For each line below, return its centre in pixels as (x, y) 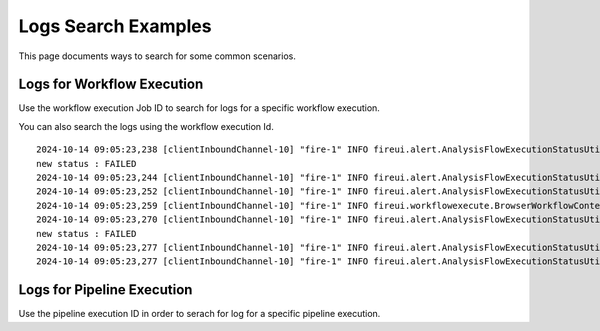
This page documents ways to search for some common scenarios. (157, 56)
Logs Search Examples (115, 26)
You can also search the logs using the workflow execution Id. (146, 126)
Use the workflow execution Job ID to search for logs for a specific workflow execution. (199, 108)
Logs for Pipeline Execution (105, 290)
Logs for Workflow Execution (111, 84)
